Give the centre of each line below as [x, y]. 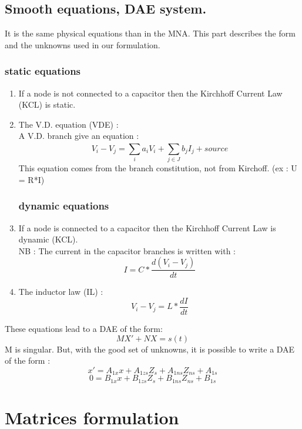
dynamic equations [64, 206]
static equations [43, 71]
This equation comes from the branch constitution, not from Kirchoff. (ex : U [158, 168]
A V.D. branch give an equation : [79, 136]
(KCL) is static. [47, 104]
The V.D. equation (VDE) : [68, 124]
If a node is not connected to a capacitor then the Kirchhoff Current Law [150, 93]
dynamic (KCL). [48, 239]
